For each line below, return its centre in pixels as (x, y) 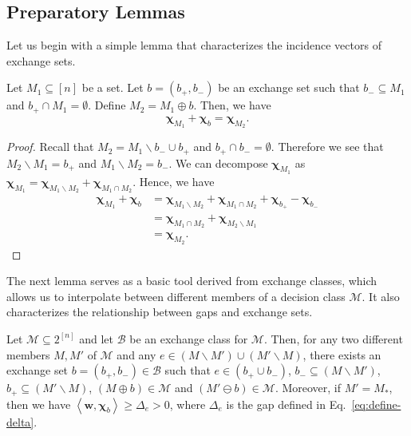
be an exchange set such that (289, 87)
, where (188, 404)
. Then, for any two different (333, 338)
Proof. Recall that (50, 147)
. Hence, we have (174, 181)
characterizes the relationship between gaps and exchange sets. (160, 312)
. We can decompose (218, 163)
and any (136, 354)
